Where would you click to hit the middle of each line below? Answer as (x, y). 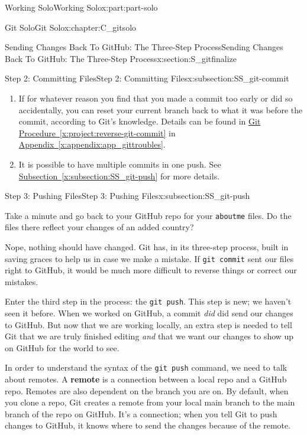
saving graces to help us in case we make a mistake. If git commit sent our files (149, 258)
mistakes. (22, 281)
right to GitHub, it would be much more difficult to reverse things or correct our (151, 270)
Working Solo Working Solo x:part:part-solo (81, 7)
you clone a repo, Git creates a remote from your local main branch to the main (150, 402)
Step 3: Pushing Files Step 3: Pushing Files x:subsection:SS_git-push (127, 196)
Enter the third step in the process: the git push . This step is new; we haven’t (148, 301)
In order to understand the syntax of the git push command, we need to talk (146, 367)
